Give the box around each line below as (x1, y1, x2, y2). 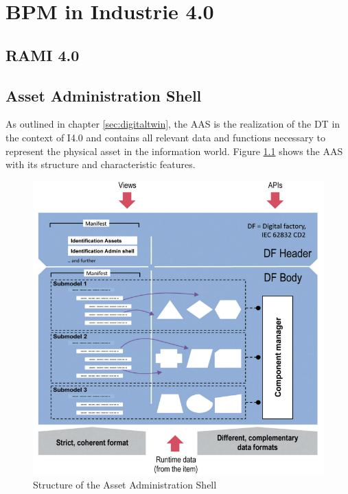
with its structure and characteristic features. (5, 157, 196, 172)
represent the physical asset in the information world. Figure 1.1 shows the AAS (5, 143, 343, 158)
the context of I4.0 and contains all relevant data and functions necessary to (5, 130, 325, 144)
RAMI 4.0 (5, 44, 80, 65)
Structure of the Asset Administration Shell (33, 478, 217, 492)
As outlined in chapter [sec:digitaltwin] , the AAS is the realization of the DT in (5, 117, 340, 131)
